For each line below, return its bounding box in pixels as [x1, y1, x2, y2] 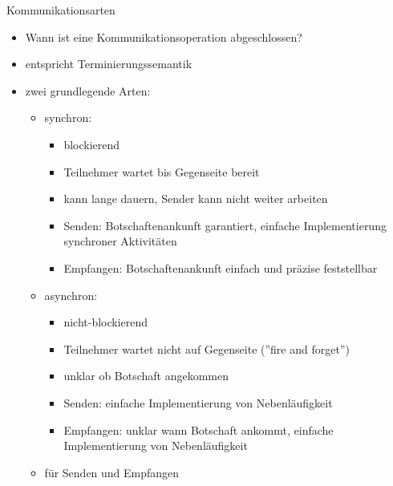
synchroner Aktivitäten [63, 233, 177, 249]
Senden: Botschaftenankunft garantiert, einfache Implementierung [63, 217, 387, 233]
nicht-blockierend [63, 314, 148, 330]
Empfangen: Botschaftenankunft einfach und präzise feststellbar [63, 259, 378, 276]
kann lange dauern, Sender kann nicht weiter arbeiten [63, 190, 328, 207]
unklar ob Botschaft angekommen [63, 367, 229, 384]
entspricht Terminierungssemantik [25, 55, 192, 72]
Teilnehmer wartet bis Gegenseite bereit [63, 163, 260, 180]
